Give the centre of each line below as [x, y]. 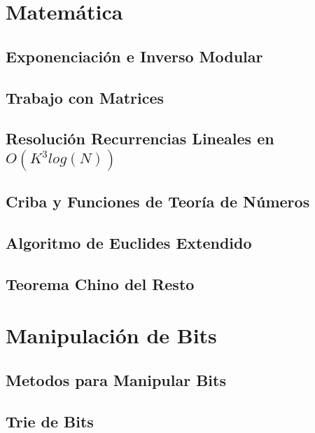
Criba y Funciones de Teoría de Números [158, 201]
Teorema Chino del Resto [100, 283]
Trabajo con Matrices [85, 97]
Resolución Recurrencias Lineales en [140, 138]
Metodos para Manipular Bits [116, 379]
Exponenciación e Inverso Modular [134, 56]
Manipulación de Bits [111, 335]
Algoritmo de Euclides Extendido [129, 242]
